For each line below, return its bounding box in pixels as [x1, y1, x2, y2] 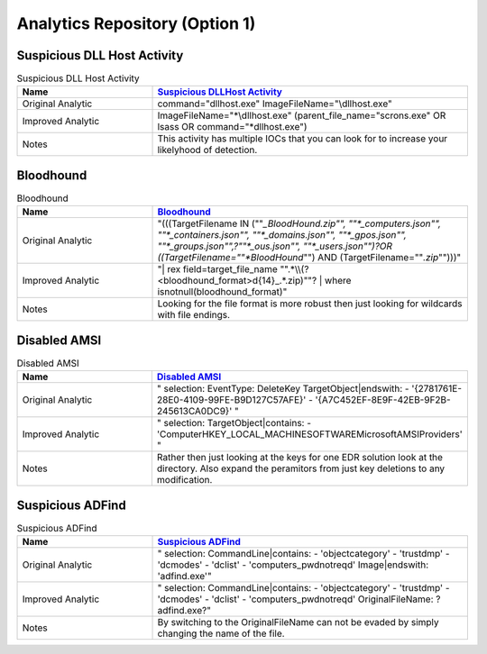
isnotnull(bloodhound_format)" [157, 286, 288, 298]
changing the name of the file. [157, 627, 285, 640]
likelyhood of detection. [157, 144, 258, 157]
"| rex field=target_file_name [157, 263, 279, 276]
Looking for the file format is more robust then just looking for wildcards [157, 297, 463, 310]
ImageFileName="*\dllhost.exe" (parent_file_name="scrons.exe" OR [157, 109, 446, 122]
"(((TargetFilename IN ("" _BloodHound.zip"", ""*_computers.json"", [157, 217, 442, 230]
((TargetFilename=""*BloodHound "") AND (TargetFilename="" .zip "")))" [157, 251, 462, 264]
